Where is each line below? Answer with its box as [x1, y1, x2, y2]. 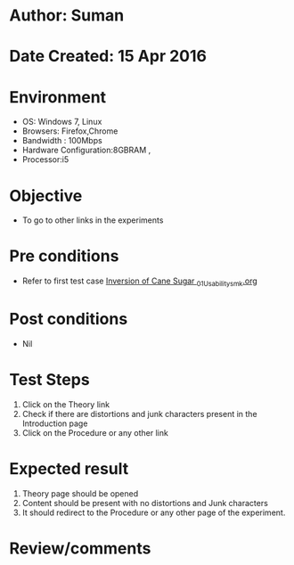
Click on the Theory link [21, 398, 110, 410]
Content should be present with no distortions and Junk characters [21, 497, 269, 508]
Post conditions [9, 309, 128, 330]
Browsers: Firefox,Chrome [21, 126, 118, 136]
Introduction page [21, 418, 88, 429]
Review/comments [9, 538, 151, 558]
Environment [9, 86, 107, 107]
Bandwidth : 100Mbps [21, 135, 102, 146]
